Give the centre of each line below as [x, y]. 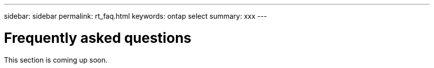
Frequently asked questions [98, 38]
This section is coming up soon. [56, 60]
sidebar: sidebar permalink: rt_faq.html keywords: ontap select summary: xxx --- [136, 16]
